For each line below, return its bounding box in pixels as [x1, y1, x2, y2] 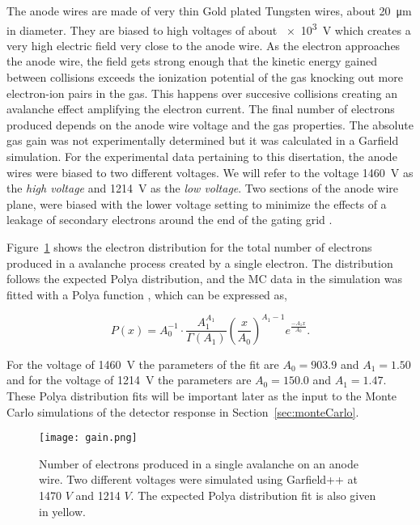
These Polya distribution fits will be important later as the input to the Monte [6, 387, 397, 404]
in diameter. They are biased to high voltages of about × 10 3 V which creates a [6, 19, 411, 38]
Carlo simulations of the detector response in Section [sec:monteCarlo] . [6, 403, 359, 420]
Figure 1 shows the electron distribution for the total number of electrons [6, 238, 372, 255]
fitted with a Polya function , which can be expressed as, [6, 286, 287, 303]
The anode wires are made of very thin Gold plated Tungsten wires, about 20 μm [6, 2, 412, 19]
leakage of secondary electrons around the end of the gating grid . [6, 211, 333, 228]
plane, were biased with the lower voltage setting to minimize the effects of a [6, 195, 387, 212]
